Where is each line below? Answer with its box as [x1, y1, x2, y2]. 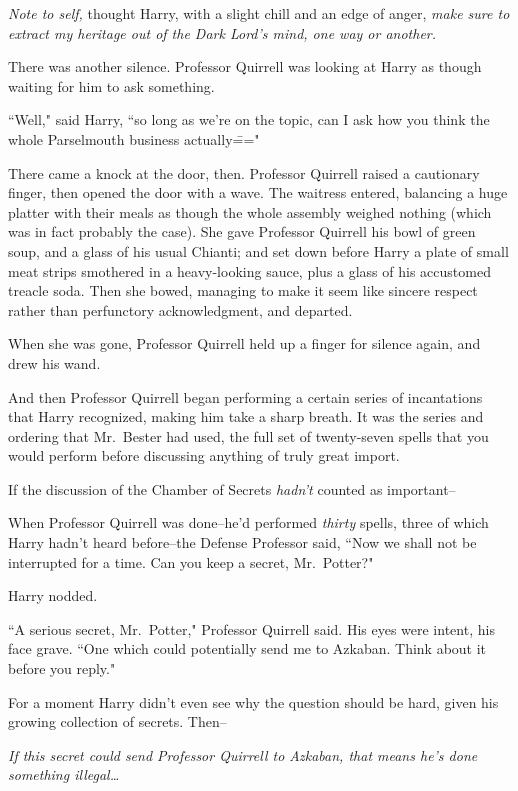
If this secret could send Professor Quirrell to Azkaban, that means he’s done [8, 744, 478, 765]
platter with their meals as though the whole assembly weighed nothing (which [8, 201, 492, 222]
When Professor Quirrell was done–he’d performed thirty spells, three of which [8, 512, 489, 533]
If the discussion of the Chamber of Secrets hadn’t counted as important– [8, 478, 456, 499]
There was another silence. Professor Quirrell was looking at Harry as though [8, 56, 482, 77]
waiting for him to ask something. [8, 75, 215, 96]
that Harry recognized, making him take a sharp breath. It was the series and [8, 406, 484, 427]
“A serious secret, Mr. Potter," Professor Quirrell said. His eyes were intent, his [8, 618, 495, 639]
